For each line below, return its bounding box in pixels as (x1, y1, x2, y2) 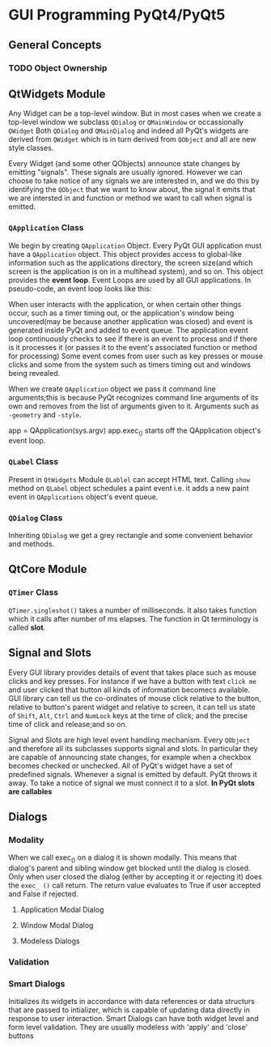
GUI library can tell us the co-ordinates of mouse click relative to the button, (8, 693, 261, 703)
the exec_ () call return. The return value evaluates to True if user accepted (8, 880, 261, 890)
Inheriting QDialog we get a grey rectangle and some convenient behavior (8, 531, 253, 540)
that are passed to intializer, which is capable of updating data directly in (8, 1005, 251, 1015)
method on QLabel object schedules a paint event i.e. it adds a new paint (8, 483, 249, 493)
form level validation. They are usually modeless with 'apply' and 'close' (8, 1023, 248, 1032)
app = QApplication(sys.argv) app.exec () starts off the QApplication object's (8, 425, 261, 437)
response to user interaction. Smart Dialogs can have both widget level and (8, 1014, 259, 1023)
